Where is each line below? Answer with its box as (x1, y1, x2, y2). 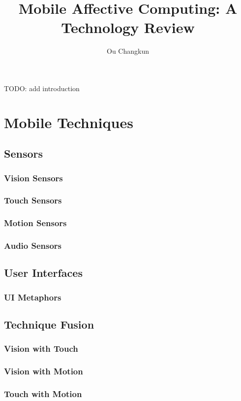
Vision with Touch (4, 342, 78, 355)
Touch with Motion (4, 388, 82, 400)
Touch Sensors (4, 194, 62, 206)
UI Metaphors (4, 291, 61, 303)
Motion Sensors (4, 217, 67, 229)
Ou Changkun (107, 46, 149, 56)
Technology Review (61, 17, 195, 37)
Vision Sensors (4, 171, 63, 184)
